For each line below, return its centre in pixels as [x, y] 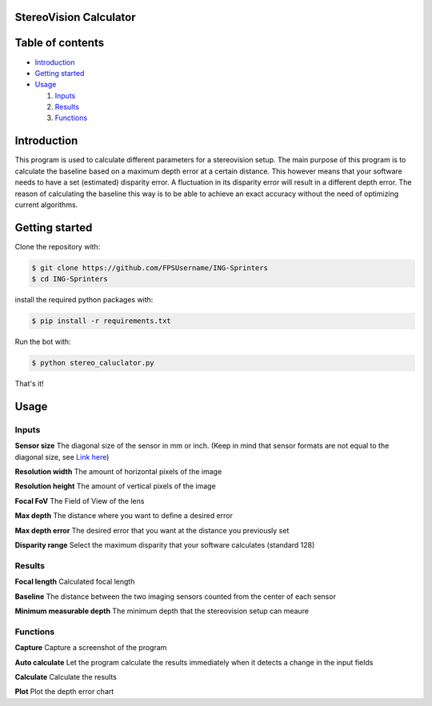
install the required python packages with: [84, 300]
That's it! [29, 384]
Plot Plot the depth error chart [64, 692]
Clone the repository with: [58, 246]
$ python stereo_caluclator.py [93, 363]
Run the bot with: [43, 342]
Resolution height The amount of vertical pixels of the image [115, 486]
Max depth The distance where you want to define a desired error [124, 516]
